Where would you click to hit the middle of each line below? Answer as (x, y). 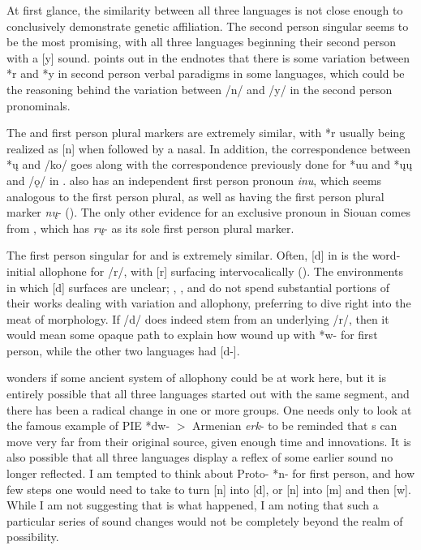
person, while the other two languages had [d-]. (123, 350)
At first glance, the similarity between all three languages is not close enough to (205, 10)
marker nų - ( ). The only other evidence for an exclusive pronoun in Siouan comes (208, 212)
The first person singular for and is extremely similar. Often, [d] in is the (187, 255)
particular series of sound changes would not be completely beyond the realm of (205, 520)
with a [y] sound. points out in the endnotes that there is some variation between (208, 57)
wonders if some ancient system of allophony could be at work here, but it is (196, 378)
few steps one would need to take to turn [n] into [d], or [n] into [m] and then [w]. (209, 489)
